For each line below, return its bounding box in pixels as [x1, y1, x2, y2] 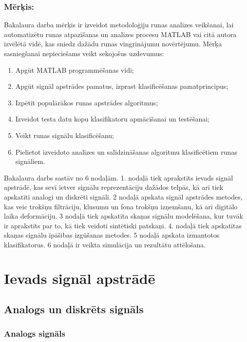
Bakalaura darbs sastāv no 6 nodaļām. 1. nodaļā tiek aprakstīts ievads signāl [4, 172, 233, 182]
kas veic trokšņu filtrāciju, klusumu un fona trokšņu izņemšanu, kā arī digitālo [4, 201, 238, 211]
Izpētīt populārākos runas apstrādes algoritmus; [15, 97, 158, 107]
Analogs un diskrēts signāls [4, 302, 144, 317]
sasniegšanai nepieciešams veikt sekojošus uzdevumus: [4, 48, 164, 58]
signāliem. [15, 156, 45, 166]
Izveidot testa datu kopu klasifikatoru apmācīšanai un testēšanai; [15, 114, 210, 124]
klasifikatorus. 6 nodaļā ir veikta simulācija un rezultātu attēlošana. [4, 239, 206, 249]
